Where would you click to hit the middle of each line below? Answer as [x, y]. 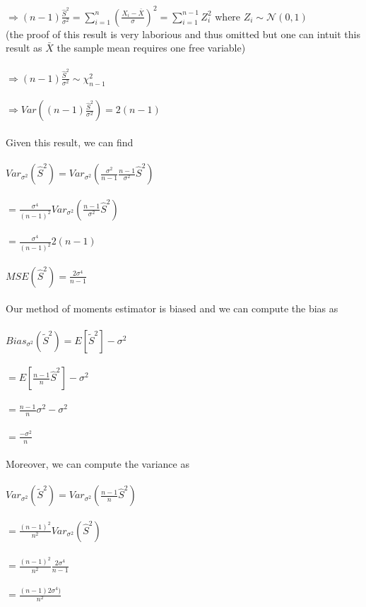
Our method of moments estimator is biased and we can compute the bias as [172, 308]
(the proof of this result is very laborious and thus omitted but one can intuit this [183, 34]
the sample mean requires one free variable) [151, 48]
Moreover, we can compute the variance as [98, 464]
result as [24, 48]
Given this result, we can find [70, 142]
